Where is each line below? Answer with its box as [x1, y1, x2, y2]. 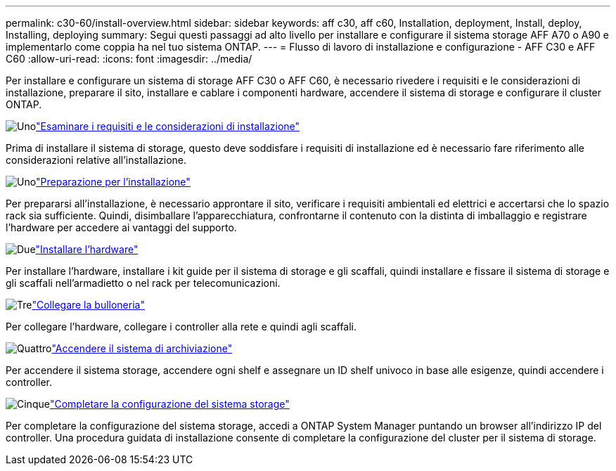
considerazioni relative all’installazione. [6, 154, 187, 166]
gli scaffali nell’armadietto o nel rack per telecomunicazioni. [6, 277, 281, 289]
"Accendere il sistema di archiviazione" [51, 342, 233, 354]
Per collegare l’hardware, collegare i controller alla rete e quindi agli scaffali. [6, 321, 357, 333]
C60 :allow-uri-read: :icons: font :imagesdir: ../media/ [6, 53, 252, 65]
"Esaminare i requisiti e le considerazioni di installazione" [36, 120, 300, 132]
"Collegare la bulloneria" [32, 299, 145, 311]
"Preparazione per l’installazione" [36, 176, 191, 188]
